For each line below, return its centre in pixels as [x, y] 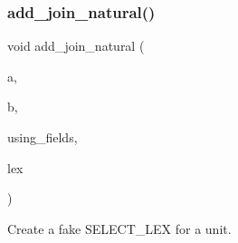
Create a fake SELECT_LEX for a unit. [119, 228]
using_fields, [43, 137]
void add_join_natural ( [76, 46]
